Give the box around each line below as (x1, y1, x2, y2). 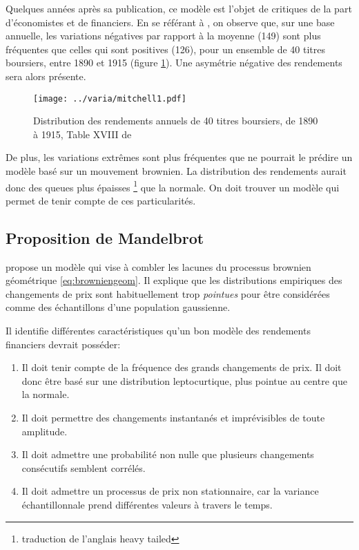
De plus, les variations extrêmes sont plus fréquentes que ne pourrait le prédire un (6, 150, 353, 164)
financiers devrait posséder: (6, 336, 121, 351)
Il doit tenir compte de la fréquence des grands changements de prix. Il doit (21, 360, 342, 374)
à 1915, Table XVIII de (33, 126, 132, 141)
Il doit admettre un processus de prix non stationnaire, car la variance (21, 484, 319, 498)
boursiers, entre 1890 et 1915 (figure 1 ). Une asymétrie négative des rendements (6, 55, 342, 70)
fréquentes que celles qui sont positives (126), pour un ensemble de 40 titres (6, 41, 326, 56)
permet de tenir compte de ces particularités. (6, 193, 196, 207)
